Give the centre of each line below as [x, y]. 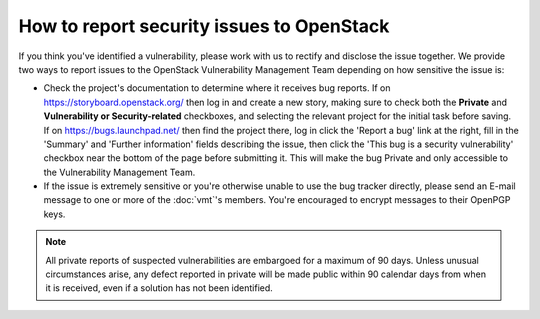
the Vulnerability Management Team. [119, 172]
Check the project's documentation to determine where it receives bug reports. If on [217, 88]
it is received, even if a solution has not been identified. [159, 288]
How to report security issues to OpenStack [204, 26]
